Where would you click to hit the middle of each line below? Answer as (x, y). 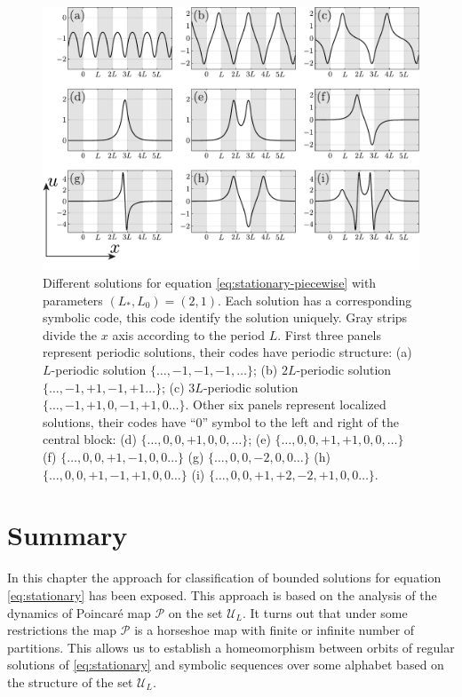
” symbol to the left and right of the (300, 421)
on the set (195, 612)
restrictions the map (62, 630)
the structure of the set (70, 681)
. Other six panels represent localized (286, 404)
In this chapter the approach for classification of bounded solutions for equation (224, 578)
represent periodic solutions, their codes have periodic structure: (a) (227, 352)
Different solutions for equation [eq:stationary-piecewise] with (210, 283)
